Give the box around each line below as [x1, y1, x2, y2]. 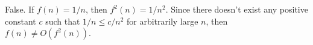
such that [45, 14, 80, 27]
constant [5, 14, 36, 27]
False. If [5, 3, 34, 15]
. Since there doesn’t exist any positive [165, 3, 308, 15]
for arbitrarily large [126, 14, 198, 27]
